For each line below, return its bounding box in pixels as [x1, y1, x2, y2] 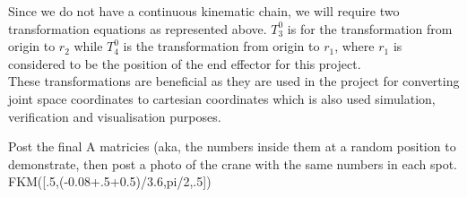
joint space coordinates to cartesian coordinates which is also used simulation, [8, 89, 436, 107]
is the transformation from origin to [123, 37, 320, 56]
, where [334, 37, 375, 56]
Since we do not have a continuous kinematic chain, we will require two [8, 2, 400, 20]
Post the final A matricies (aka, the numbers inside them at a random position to [8, 137, 456, 156]
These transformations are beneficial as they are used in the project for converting [8, 72, 460, 90]
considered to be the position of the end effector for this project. [8, 54, 361, 73]
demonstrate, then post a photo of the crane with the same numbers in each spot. [8, 154, 457, 173]
